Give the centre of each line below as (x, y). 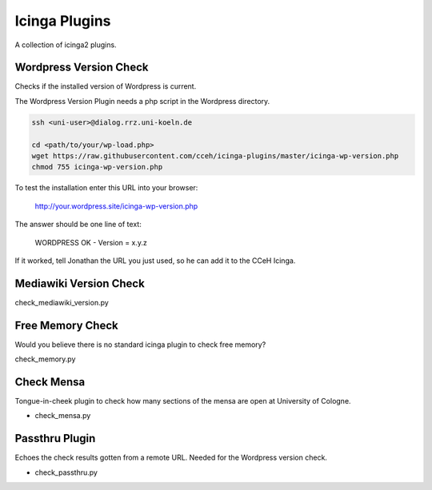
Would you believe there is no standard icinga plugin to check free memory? (140, 345)
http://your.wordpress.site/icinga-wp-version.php (116, 206)
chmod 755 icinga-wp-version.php (97, 167)
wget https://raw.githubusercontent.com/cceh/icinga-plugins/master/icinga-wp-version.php (215, 156)
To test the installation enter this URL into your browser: (106, 188)
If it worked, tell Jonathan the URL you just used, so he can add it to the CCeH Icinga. (155, 261)
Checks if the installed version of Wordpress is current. (106, 86)
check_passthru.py (66, 472)
